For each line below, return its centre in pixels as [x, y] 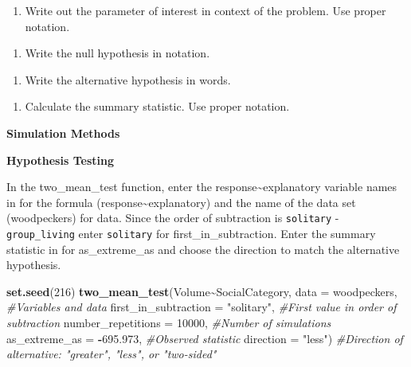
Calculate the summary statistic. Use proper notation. [157, 106]
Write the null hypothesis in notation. [117, 53]
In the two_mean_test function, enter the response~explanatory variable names [202, 187]
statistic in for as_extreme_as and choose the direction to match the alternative [203, 249]
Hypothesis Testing [60, 160]
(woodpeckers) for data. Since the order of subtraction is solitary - [173, 218]
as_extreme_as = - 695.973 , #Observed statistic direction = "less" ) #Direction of [205, 338]
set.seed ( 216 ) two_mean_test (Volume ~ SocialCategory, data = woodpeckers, [202, 291]
